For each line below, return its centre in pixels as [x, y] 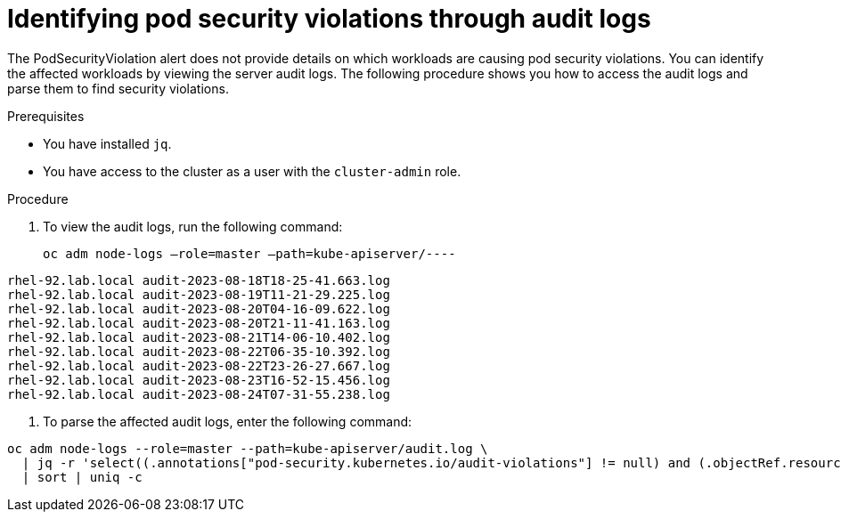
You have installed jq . [107, 143]
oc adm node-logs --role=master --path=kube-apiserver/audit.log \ [248, 448]
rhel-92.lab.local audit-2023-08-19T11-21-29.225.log [199, 294]
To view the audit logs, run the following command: [193, 226]
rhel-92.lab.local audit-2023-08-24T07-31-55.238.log [199, 394]
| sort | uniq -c [82, 477]
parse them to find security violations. [118, 88]
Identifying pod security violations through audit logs [329, 19]
